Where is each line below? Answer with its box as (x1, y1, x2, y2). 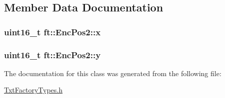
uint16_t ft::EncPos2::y (4, 48, 101, 61)
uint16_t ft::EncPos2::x (4, 25, 101, 38)
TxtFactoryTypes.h (4, 85, 62, 95)
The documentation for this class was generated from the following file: (4, 68, 221, 78)
